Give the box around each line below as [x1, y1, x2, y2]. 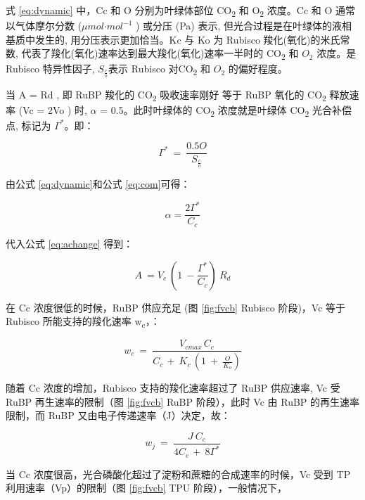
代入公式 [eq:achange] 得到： [6, 236, 134, 250]
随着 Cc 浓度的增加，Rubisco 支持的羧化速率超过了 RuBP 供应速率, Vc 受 [6, 380, 340, 395]
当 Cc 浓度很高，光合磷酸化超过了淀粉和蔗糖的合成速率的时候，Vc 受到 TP [6, 466, 351, 481]
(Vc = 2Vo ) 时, [18, 102, 87, 117]
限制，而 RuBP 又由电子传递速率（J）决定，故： [6, 408, 231, 423]
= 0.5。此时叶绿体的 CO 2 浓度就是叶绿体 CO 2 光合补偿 [100, 102, 352, 119]
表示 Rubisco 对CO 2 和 [108, 61, 211, 78]
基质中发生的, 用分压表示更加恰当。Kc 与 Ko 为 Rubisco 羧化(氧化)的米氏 [6, 32, 340, 46]
